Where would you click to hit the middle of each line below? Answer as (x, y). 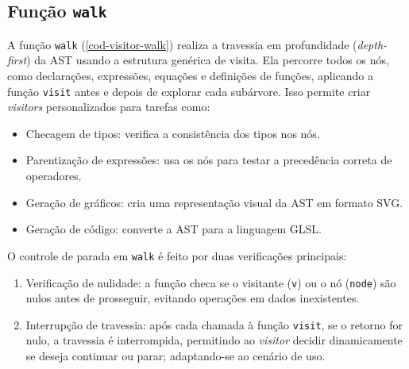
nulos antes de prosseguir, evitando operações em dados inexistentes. (193, 298)
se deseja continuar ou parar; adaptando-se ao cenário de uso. (176, 356)
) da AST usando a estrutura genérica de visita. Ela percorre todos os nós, (208, 60)
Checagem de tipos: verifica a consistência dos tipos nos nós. (173, 133)
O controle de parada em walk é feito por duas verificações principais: (177, 255)
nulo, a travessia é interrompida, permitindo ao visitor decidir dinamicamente (214, 340)
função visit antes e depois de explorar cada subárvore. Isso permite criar (189, 91)
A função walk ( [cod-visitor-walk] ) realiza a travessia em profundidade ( (182, 44)
